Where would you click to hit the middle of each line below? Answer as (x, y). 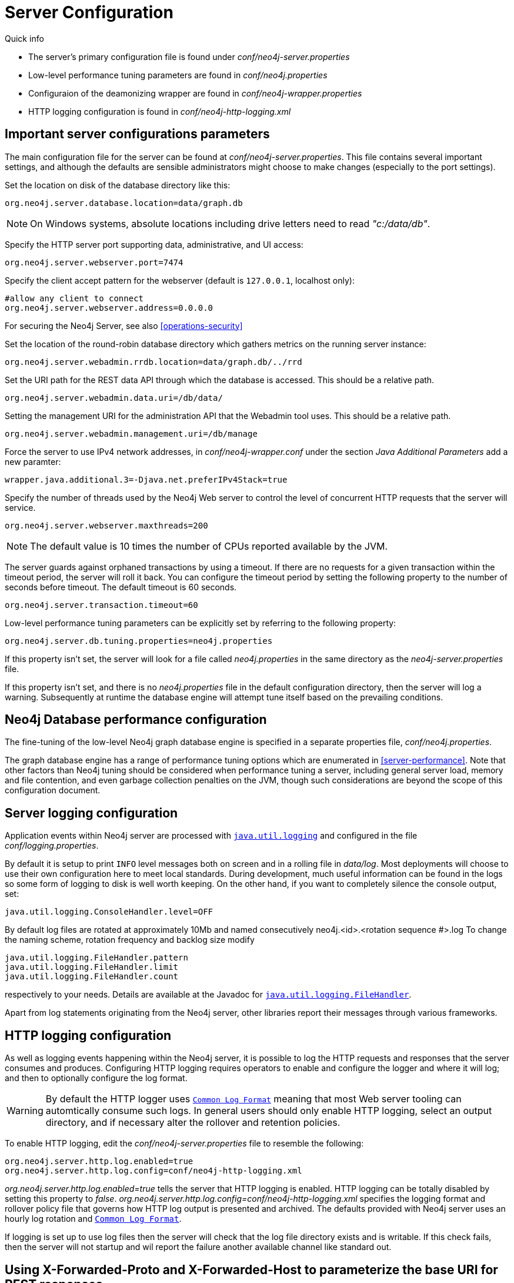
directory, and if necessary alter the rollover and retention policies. (193, 1123)
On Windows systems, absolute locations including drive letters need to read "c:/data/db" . (230, 223)
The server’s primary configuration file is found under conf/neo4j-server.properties (189, 56)
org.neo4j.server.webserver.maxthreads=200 (106, 525)
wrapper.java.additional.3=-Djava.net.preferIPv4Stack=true (146, 479)
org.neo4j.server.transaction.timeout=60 (101, 605)
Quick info (24, 38)
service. (20, 507)
